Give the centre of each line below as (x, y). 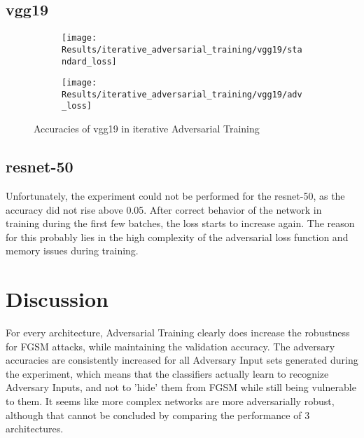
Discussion (57, 299)
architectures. (35, 429)
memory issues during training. (72, 251)
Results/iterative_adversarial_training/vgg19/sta (182, 49)
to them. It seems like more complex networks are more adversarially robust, (170, 401)
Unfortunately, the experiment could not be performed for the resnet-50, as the (175, 195)
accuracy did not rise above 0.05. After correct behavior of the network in (164, 209)
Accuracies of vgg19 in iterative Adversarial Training (147, 129)
